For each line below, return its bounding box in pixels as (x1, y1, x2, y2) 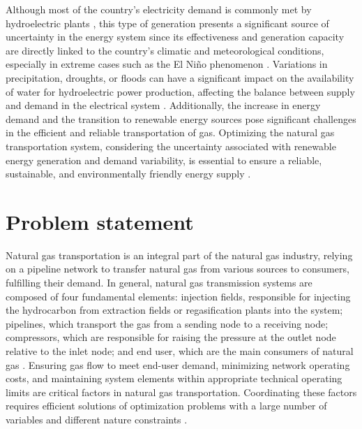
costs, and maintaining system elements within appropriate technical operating (6, 371, 342, 386)
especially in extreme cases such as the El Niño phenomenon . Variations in (6, 57, 328, 71)
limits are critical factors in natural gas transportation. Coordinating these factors (6, 384, 357, 399)
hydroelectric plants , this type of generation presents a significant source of (6, 15, 329, 30)
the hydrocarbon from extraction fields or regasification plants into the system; (6, 303, 343, 317)
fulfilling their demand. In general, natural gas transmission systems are (6, 275, 312, 290)
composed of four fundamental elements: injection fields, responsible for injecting (6, 289, 351, 303)
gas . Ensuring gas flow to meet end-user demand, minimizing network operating (6, 357, 350, 372)
